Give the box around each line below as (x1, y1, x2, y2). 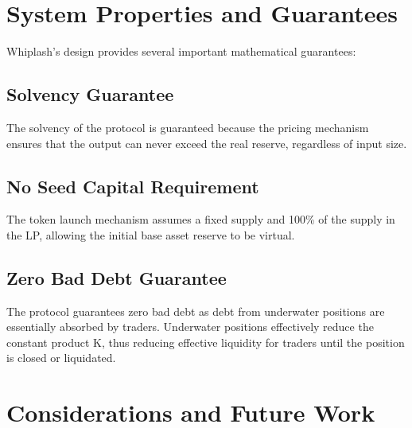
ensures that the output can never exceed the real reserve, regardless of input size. (6, 134, 407, 151)
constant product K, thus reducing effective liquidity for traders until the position (6, 333, 405, 350)
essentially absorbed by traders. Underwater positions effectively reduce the (6, 318, 374, 335)
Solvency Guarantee (6, 82, 174, 107)
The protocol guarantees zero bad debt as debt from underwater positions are (6, 302, 385, 319)
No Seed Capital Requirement (6, 173, 259, 198)
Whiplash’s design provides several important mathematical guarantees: (6, 43, 356, 60)
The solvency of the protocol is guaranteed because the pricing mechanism (6, 119, 369, 135)
